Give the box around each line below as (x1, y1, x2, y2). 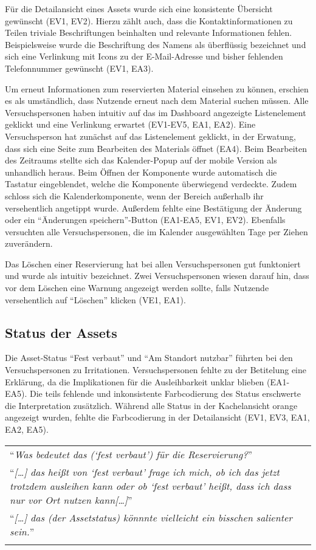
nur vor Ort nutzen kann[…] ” (10, 492, 132, 507)
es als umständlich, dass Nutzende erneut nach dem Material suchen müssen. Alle (5, 94, 309, 107)
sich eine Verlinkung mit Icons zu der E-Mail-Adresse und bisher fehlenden (5, 50, 283, 63)
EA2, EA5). (5, 423, 49, 436)
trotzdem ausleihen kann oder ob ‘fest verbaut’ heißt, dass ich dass (10, 478, 291, 493)
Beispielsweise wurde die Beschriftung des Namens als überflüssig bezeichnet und (5, 38, 306, 50)
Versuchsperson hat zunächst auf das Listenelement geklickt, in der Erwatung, (5, 129, 296, 142)
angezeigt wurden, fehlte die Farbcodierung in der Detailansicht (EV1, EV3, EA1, (5, 411, 310, 424)
